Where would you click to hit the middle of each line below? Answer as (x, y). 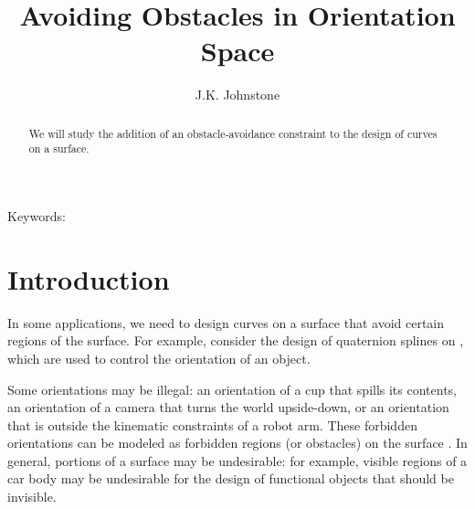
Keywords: (37, 216)
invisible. (32, 497)
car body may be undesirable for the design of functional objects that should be (231, 478)
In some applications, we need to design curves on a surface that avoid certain (226, 322)
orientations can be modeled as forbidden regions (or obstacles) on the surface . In (237, 443)
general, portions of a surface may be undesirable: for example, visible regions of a (237, 460)
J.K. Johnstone (237, 95)
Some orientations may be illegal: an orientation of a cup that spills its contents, (232, 389)
